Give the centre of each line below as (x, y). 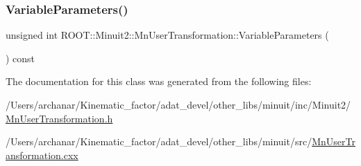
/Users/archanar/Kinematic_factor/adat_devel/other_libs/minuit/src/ (159, 141)
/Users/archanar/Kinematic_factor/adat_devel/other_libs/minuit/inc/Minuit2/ (178, 104)
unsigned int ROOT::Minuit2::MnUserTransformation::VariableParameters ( (167, 35)
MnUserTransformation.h (59, 118)
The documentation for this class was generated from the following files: (159, 81)
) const (20, 58)
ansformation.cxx (42, 155)
